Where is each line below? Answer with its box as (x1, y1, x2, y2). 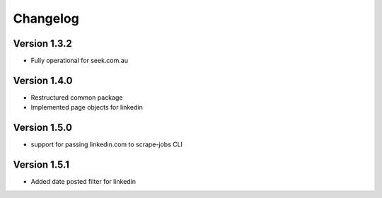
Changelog (13, 11, 79, 26)
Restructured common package (30, 93, 123, 102)
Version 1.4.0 (13, 74, 73, 86)
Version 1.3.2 (13, 37, 72, 49)
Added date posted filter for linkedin (30, 177, 137, 186)
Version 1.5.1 (13, 159, 70, 171)
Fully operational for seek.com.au (30, 57, 129, 65)
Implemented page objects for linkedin (30, 103, 143, 112)
